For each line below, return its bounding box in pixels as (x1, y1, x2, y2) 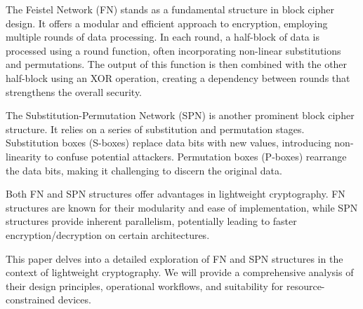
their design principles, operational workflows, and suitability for (6, 278, 284, 293)
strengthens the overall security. (6, 84, 143, 99)
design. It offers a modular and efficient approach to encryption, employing (6, 15, 328, 30)
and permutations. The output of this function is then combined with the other (6, 57, 348, 71)
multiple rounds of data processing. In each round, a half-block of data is (6, 29, 319, 44)
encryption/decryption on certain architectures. (6, 227, 210, 242)
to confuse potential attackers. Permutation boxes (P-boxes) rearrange (44, 149, 347, 163)
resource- (286, 278, 325, 293)
